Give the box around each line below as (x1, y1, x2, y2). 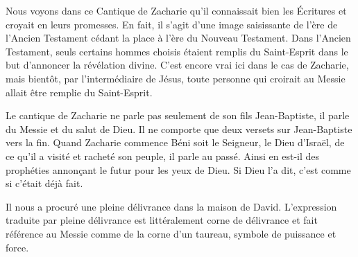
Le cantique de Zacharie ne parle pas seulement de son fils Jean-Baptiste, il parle (6, 108, 350, 123)
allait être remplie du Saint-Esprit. (6, 85, 153, 99)
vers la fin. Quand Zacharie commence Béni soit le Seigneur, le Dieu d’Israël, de (6, 135, 345, 150)
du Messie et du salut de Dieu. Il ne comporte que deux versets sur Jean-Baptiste (6, 121, 352, 136)
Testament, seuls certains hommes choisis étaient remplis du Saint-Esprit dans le (6, 44, 348, 58)
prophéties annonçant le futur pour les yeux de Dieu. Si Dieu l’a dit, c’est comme (6, 162, 351, 177)
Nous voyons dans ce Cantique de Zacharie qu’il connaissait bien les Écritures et (6, 3, 347, 17)
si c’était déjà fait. (6, 176, 83, 190)
